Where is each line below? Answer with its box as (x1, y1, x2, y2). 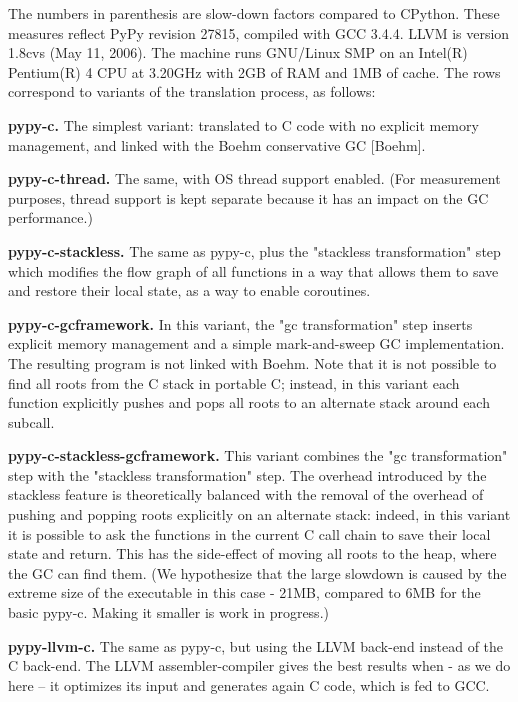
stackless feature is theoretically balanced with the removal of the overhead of (8, 484, 484, 505)
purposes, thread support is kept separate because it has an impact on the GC (8, 187, 489, 208)
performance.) (8, 207, 93, 228)
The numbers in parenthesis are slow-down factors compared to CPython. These (8, 3, 500, 23)
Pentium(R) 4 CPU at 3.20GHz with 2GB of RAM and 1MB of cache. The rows (8, 61, 501, 82)
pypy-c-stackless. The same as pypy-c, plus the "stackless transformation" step (8, 240, 501, 261)
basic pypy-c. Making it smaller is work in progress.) (8, 602, 329, 623)
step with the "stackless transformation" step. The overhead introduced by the (8, 464, 487, 485)
